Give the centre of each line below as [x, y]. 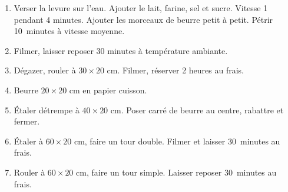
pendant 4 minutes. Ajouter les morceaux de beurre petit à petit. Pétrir [143, 19]
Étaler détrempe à [47, 110]
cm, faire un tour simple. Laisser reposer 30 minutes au [176, 172]
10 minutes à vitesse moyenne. [69, 31]
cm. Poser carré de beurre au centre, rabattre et [197, 110]
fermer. [27, 121]
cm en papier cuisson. [108, 90]
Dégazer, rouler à [45, 70]
